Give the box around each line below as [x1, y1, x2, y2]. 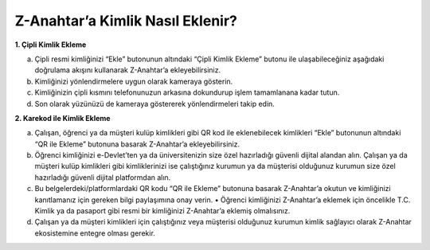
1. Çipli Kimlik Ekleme [14, 40, 87, 49]
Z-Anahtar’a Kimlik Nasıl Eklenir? [14, 12, 238, 29]
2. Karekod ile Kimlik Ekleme [14, 113, 111, 123]
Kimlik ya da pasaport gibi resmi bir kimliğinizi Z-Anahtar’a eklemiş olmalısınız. [34, 206, 291, 216]
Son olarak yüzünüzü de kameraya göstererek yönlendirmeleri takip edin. [34, 99, 275, 108]
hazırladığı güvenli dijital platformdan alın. [34, 172, 171, 182]
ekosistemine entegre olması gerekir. [34, 228, 155, 238]
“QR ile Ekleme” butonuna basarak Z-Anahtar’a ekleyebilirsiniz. [34, 139, 240, 149]
